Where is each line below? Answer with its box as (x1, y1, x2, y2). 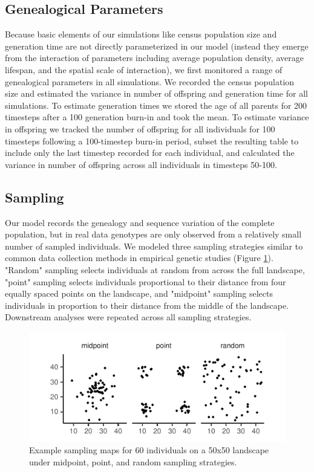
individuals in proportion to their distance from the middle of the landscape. (5, 299, 289, 311)
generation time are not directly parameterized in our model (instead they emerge (5, 39, 309, 52)
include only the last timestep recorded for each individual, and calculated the (5, 146, 295, 159)
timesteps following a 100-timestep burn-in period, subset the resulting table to (5, 134, 299, 147)
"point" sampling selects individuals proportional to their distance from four (5, 275, 286, 288)
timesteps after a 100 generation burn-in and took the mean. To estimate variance (5, 111, 309, 123)
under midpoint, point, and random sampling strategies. (29, 455, 237, 468)
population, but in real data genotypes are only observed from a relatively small (5, 228, 302, 241)
